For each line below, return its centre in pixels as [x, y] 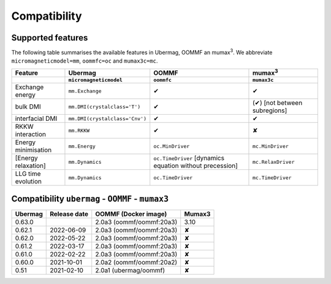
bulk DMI [28, 107]
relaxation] [30, 166]
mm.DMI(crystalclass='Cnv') [108, 119]
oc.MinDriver [172, 146]
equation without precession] [196, 166]
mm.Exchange [85, 91]
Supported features [50, 38]
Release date [69, 213]
